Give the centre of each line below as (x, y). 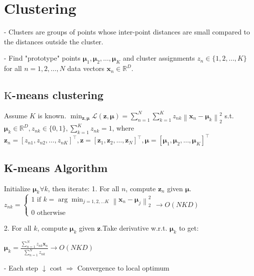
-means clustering (58, 95)
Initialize (17, 188)
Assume (16, 115)
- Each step (21, 268)
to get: (189, 227)
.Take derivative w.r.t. (134, 227)
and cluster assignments (159, 58)
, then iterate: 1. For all (84, 188)
